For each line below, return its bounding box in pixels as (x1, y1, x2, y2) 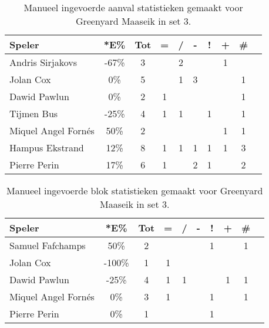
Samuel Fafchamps (9, 238, 86, 252)
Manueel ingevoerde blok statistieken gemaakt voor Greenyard (6, 184, 263, 197)
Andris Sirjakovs (9, 55, 77, 69)
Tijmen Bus (9, 107, 58, 120)
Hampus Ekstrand (9, 141, 84, 154)
